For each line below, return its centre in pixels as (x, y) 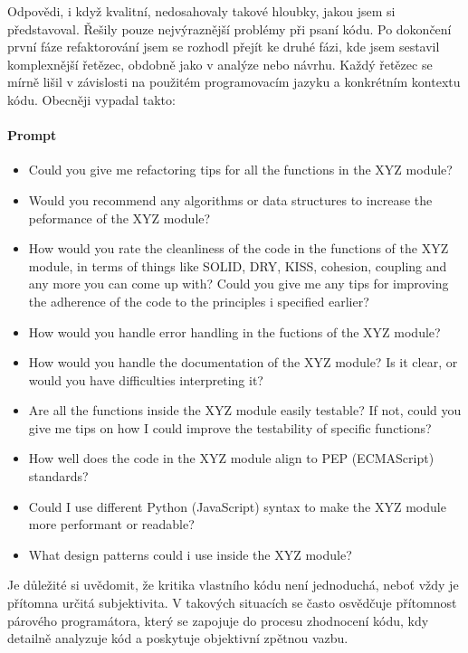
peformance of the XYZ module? (119, 218)
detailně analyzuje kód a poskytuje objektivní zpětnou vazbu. (178, 638)
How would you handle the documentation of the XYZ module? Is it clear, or (243, 362)
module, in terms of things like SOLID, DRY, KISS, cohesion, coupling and (238, 265)
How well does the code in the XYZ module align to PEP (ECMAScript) (231, 458)
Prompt (32, 135)
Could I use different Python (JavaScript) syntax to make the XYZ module (237, 506)
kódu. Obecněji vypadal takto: (91, 99)
